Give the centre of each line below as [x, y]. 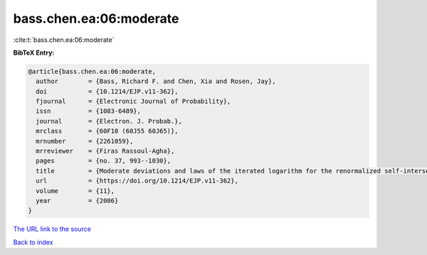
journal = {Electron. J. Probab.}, [109, 121]
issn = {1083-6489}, [89, 111]
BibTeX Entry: [34, 53]
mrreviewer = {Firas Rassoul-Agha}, [105, 151]
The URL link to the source [52, 229]
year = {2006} [77, 201]
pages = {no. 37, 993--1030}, [103, 161]
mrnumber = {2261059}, [85, 141]
